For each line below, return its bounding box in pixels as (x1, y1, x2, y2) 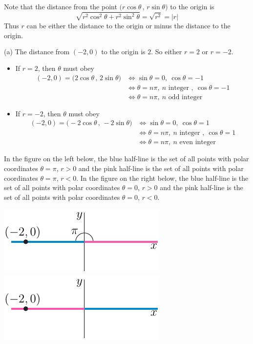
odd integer (168, 93, 203, 101)
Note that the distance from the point (4, 1, 117, 11)
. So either (151, 46, 182, 57)
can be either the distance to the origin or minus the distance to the (26, 21, 231, 31)
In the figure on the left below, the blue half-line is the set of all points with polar (4, 153, 249, 164)
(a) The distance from (4, 46, 70, 57)
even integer (179, 139, 216, 146)
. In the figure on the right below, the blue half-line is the (76, 172, 249, 183)
